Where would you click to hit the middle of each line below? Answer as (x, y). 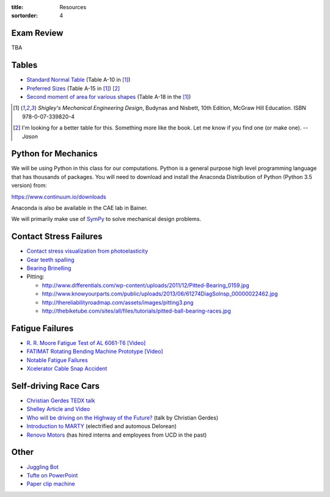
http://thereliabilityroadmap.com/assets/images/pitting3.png (118, 302)
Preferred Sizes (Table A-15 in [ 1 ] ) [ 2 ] (73, 88)
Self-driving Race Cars (56, 386)
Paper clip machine (51, 484)
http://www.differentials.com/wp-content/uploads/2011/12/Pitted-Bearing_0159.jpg (146, 285)
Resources (73, 7)
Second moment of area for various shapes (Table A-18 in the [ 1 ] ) (109, 96)
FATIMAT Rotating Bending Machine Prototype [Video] (95, 352)
